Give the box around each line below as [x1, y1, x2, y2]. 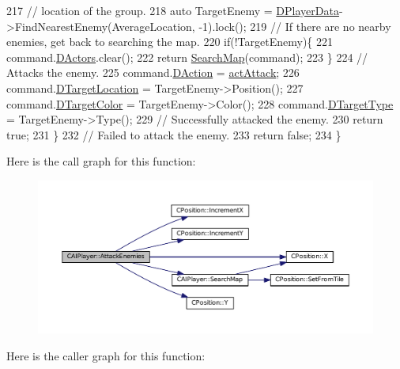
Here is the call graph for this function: [6, 153, 196, 169]
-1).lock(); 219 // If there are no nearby [198, 17, 391, 34]
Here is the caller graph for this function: [6, 347, 206, 363]
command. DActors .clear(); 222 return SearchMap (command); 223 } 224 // [6, 48, 368, 65]
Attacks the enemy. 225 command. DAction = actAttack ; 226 [6, 64, 300, 81]
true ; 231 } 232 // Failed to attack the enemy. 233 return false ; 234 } [6, 126, 342, 143]
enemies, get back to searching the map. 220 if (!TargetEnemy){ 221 [6, 33, 334, 50]
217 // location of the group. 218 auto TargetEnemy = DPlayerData [6, 2, 339, 18]
